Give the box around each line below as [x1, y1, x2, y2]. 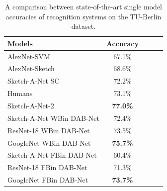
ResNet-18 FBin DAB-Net [7, 162, 87, 173]
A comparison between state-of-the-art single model [4, 1, 163, 11]
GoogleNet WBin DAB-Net [7, 137, 91, 148]
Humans [7, 88, 33, 98]
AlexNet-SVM [7, 51, 50, 61]
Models [7, 38, 33, 48]
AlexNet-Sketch [7, 63, 55, 74]
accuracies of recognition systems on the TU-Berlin [5, 11, 162, 21]
